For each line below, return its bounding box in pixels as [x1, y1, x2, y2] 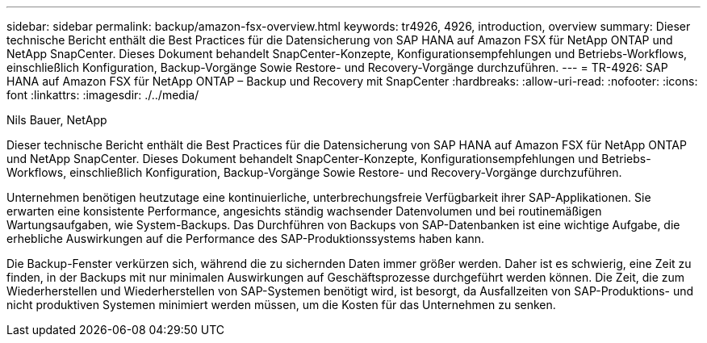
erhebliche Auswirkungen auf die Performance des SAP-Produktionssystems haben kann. [6, 232, 485, 245]
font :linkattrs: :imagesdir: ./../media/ [6, 88, 199, 102]
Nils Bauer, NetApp [6, 113, 107, 127]
